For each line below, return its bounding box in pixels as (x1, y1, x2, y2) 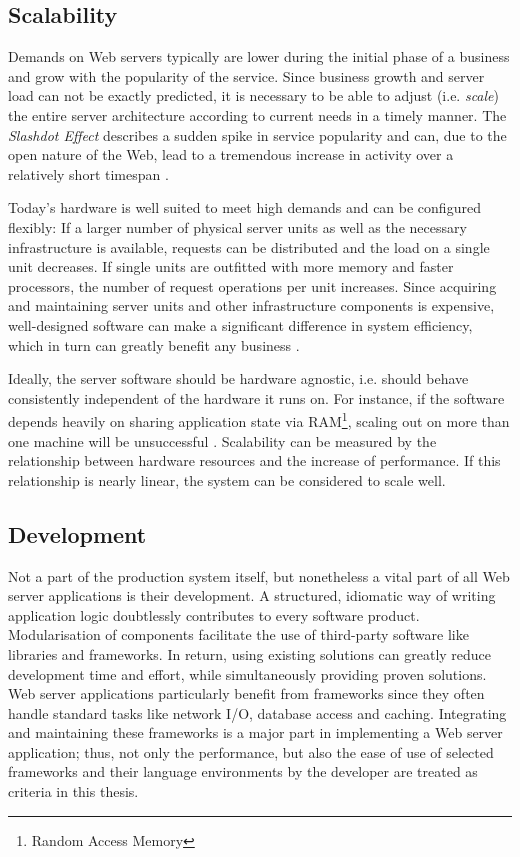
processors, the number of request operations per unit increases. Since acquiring (8, 275, 497, 296)
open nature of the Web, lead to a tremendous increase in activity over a (8, 144, 454, 165)
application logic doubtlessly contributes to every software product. (8, 604, 420, 625)
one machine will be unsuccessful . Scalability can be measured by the (8, 430, 437, 451)
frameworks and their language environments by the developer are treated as (8, 761, 478, 782)
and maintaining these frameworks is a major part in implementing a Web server (8, 722, 503, 743)
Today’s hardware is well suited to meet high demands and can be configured (8, 197, 481, 218)
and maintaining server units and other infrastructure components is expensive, (8, 295, 495, 316)
